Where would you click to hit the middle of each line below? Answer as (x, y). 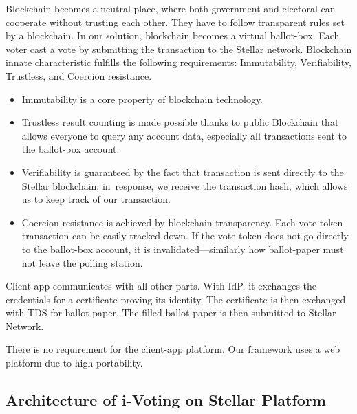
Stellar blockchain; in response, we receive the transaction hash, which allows (185, 185)
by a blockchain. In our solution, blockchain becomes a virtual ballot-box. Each (173, 35)
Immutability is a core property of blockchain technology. (142, 99)
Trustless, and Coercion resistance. (79, 75)
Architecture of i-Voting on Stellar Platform (166, 400)
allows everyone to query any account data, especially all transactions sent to (184, 135)
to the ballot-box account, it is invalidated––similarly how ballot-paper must (183, 249)
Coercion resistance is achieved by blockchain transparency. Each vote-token (182, 222)
